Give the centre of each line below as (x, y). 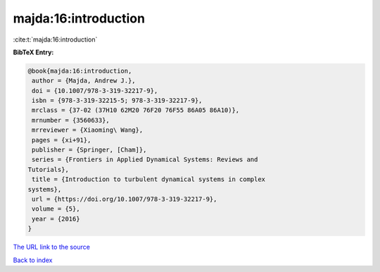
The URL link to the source (52, 247)
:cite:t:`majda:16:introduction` (55, 39)
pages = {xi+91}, (62, 140)
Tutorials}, (49, 169)
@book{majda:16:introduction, (80, 71)
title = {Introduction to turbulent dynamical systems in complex (149, 179)
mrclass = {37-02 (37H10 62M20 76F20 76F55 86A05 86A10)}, (136, 110)
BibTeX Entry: (33, 52)
